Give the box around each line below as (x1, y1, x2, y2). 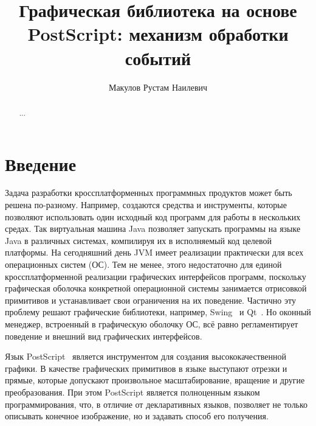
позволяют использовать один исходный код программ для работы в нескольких (5, 210, 301, 223)
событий (125, 45, 191, 70)
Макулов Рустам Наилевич (108, 80, 208, 93)
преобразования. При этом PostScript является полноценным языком (5, 385, 260, 398)
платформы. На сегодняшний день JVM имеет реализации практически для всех (5, 246, 304, 259)
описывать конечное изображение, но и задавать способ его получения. (5, 410, 269, 422)
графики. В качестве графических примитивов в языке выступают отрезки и (5, 361, 287, 374)
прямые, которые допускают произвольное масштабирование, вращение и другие (5, 374, 305, 386)
